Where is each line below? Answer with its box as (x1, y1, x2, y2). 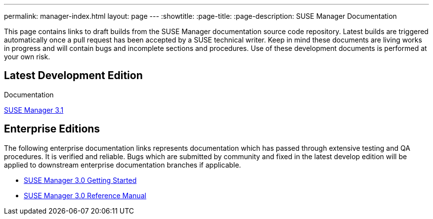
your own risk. (4, 52, 50, 61)
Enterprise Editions (4, 123, 100, 135)
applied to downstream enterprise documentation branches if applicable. (4, 160, 241, 169)
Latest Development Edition (4, 69, 143, 82)
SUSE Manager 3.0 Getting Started (24, 175, 137, 184)
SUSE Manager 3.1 (4, 105, 64, 114)
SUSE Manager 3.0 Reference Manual (24, 191, 146, 200)
